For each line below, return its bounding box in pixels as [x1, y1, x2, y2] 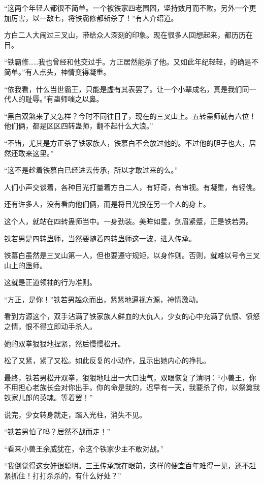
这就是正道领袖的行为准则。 [4, 277, 96, 287]
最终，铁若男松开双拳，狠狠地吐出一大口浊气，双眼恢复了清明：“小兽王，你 [4, 372, 256, 382]
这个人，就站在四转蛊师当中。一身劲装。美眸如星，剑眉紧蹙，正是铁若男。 [4, 215, 253, 226]
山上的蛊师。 [4, 260, 47, 270]
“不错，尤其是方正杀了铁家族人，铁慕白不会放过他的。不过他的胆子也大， [4, 137, 249, 148]
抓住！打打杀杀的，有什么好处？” [11, 470, 121, 480]
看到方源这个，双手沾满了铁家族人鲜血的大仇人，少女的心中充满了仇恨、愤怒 [4, 311, 260, 321]
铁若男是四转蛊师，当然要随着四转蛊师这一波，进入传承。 [4, 233, 196, 243]
